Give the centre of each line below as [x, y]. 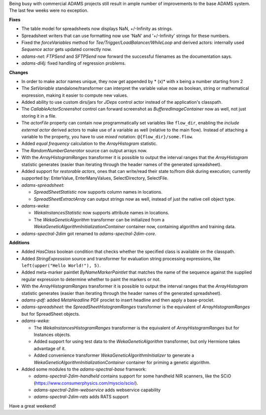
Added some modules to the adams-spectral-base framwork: [84, 369]
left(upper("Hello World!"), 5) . [61, 266]
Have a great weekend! [33, 406]
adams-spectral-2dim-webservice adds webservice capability [97, 390]
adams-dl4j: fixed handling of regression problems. [74, 63]
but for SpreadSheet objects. [51, 314]
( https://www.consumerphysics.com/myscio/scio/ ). [86, 383]
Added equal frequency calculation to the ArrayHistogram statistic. [89, 144]
